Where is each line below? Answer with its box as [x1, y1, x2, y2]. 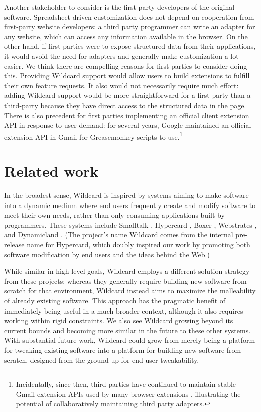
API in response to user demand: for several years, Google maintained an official [4, 120, 251, 130]
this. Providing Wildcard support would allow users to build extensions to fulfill [4, 70, 250, 81]
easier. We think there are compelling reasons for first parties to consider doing [4, 60, 247, 71]
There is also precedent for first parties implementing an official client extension [4, 110, 249, 120]
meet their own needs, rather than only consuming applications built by [4, 210, 225, 220]
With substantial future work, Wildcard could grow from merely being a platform [4, 335, 255, 345]
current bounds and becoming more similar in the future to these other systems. [4, 325, 251, 335]
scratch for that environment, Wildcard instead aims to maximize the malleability [4, 285, 256, 296]
